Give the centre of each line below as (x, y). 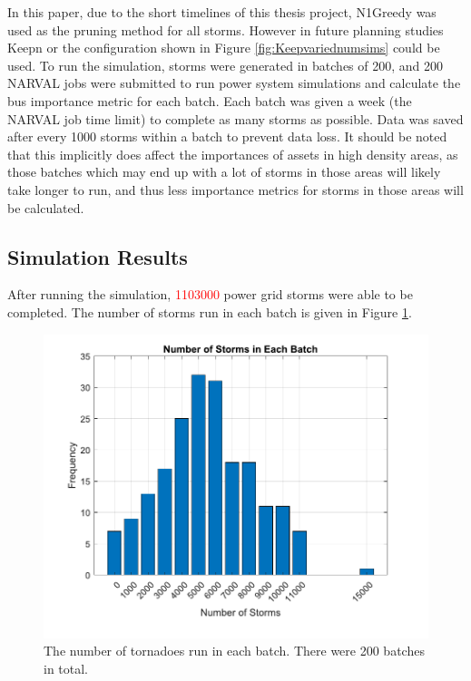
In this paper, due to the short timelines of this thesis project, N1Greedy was (222, 12)
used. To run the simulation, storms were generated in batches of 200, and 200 (226, 65)
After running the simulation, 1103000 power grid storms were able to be (210, 294)
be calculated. (46, 207)
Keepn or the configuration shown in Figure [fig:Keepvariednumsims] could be (224, 48)
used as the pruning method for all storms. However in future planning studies (226, 29)
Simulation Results (98, 256)
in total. (66, 668)
